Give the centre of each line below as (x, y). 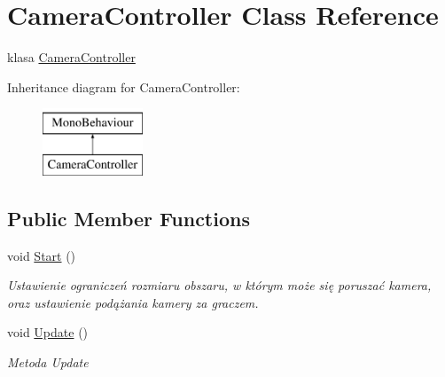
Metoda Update (48, 362)
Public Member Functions (129, 218)
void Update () (48, 332)
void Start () (42, 255)
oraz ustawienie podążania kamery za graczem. (133, 302)
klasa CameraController (71, 57)
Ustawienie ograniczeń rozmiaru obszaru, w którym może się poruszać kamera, (219, 285)
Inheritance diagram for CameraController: (124, 86)
